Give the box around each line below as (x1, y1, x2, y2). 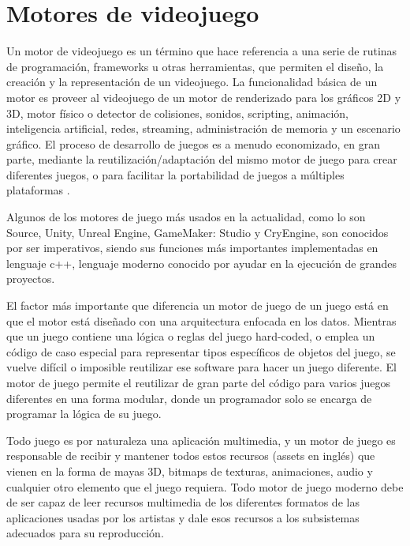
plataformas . (6, 182, 70, 198)
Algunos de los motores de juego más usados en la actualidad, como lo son (6, 209, 366, 225)
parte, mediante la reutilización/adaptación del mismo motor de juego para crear (6, 151, 397, 168)
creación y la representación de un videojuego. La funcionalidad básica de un (6, 73, 378, 90)
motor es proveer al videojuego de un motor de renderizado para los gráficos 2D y (6, 88, 401, 105)
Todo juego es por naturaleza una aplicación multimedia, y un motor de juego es (6, 431, 396, 448)
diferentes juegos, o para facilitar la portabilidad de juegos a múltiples (6, 166, 345, 183)
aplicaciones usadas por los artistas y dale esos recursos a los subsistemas (6, 509, 360, 525)
